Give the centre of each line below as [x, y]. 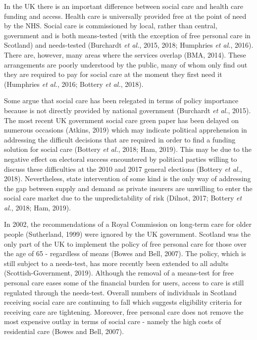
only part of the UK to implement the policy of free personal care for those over [125, 243]
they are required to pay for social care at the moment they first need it [113, 74]
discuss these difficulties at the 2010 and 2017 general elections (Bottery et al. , [123, 169]
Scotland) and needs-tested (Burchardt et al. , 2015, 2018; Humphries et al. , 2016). [129, 45]
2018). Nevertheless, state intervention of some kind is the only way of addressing [128, 178]
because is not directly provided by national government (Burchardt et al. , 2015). [128, 110]
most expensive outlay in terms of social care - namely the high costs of [113, 321]
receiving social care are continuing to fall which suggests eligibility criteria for [123, 302]
